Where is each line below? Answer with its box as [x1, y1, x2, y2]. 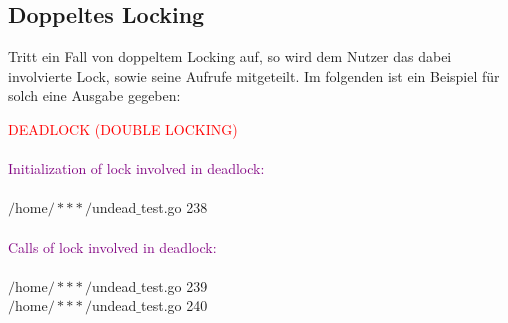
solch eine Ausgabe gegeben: [8, 85, 181, 106]
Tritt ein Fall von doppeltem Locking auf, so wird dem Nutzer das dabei [8, 46, 452, 67]
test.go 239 [141, 275, 208, 296]
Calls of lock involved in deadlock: [8, 236, 217, 257]
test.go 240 [141, 295, 208, 316]
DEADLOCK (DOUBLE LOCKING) [8, 118, 238, 139]
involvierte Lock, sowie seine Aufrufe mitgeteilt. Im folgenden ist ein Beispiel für [8, 65, 500, 86]
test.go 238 [141, 197, 208, 218]
